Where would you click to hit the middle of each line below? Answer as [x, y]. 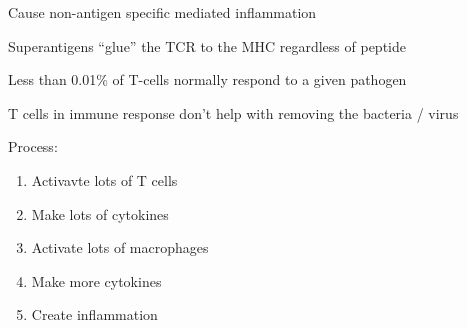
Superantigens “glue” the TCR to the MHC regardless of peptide [207, 45]
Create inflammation [94, 314]
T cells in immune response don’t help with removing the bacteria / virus [233, 112]
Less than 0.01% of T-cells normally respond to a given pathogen [207, 79]
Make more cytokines [96, 280]
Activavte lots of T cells [104, 179]
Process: [33, 146]
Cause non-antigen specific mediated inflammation [162, 12]
